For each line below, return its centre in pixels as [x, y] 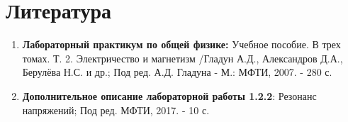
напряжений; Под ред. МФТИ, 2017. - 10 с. [116, 110]
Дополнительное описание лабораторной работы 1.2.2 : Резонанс [169, 95]
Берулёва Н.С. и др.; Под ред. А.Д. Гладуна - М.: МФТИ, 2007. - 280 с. [177, 72]
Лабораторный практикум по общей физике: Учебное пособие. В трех [181, 44]
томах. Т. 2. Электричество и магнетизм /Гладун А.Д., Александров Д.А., [183, 58]
